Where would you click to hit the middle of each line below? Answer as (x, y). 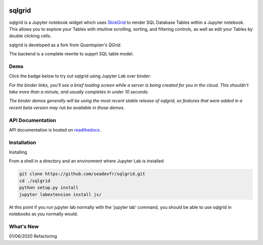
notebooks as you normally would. (43, 214)
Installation (23, 142)
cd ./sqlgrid (35, 181)
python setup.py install (49, 188)
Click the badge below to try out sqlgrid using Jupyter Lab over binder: (80, 76)
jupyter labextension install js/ (60, 194)
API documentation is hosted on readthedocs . (55, 130)
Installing (18, 152)
